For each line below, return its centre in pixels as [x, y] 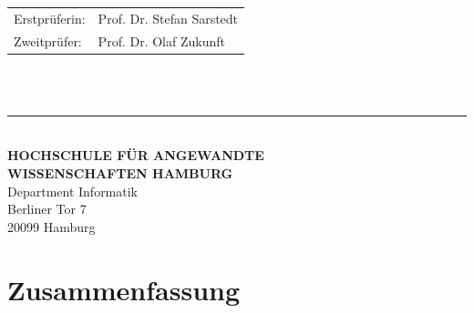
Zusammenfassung [124, 289]
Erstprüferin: [50, 18]
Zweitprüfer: [48, 40]
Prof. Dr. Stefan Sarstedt [168, 18]
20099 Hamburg [52, 226]
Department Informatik [73, 191]
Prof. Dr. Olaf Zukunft [161, 40]
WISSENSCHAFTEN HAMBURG [120, 173]
